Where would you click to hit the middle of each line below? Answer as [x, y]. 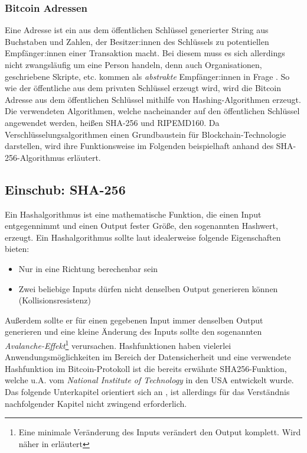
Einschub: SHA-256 [65, 189]
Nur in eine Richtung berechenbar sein [88, 268]
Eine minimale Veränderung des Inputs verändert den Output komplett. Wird [160, 432]
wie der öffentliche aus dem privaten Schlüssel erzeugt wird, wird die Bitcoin [143, 88]
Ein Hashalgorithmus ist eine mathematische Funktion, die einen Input [133, 214]
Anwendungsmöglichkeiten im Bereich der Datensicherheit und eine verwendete [148, 357]
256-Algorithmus [35, 157]
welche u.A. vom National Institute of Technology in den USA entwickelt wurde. [149, 380]
